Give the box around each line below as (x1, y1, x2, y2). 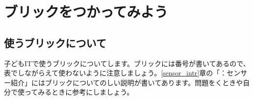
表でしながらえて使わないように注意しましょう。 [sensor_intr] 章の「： (4, 68, 227, 78)
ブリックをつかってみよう (4, 1, 168, 22)
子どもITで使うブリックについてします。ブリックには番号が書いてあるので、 (4, 58, 250, 68)
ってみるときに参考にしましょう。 (24, 87, 134, 97)
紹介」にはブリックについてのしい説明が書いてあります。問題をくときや (10, 77, 243, 87)
